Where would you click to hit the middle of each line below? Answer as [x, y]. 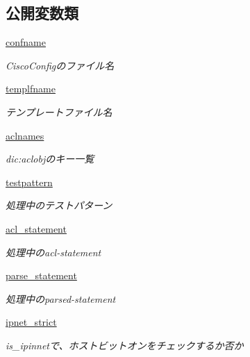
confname [26, 42]
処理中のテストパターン [59, 205]
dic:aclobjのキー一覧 [50, 159]
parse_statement [41, 275]
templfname [31, 89]
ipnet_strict [31, 322]
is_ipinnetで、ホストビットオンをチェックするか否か [125, 345]
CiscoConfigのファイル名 [60, 65]
